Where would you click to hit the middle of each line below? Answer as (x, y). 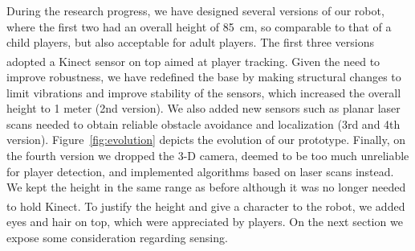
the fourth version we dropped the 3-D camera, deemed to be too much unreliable (208, 155)
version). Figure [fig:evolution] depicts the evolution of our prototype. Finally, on (206, 140)
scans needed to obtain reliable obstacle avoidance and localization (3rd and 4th (203, 123)
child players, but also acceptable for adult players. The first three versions (191, 42)
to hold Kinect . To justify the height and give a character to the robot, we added (206, 206)
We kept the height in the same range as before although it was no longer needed (206, 187)
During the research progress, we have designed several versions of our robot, (195, 10)
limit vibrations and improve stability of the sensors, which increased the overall (204, 92)
